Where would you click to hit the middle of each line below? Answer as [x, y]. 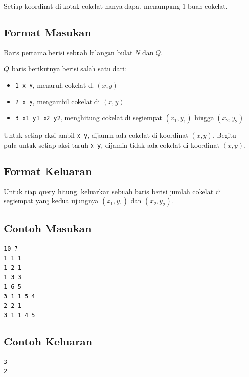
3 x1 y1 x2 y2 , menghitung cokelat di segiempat [89, 118]
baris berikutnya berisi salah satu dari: [69, 69]
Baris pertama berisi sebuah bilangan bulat [68, 52]
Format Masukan [48, 32]
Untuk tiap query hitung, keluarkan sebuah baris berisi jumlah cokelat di [113, 191]
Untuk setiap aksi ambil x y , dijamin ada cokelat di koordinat [96, 135]
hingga [204, 118]
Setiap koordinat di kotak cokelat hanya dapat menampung [92, 6]
